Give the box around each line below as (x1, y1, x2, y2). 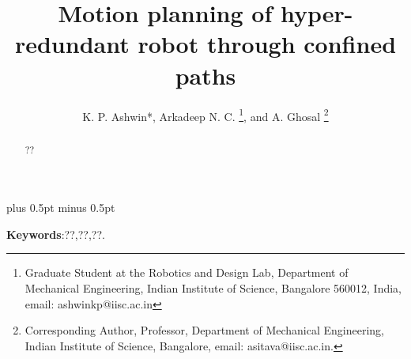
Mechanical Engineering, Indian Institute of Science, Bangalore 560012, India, (25, 279, 402, 296)
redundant (14, 28, 130, 60)
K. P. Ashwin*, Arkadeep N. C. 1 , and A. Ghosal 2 (82, 105, 329, 124)
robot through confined (138, 28, 397, 60)
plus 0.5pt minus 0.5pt (6, 199, 115, 216)
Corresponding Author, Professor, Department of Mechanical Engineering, (25, 322, 384, 338)
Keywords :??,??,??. (6, 225, 105, 242)
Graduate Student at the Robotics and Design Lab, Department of (25, 264, 349, 281)
